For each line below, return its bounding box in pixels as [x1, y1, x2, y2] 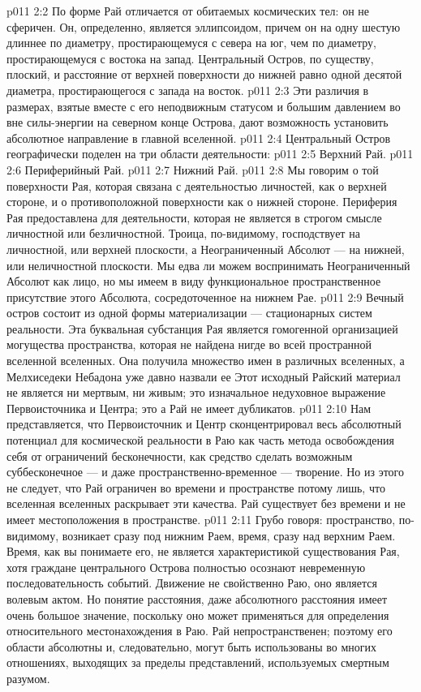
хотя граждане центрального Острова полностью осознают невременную [6, 558, 366, 575]
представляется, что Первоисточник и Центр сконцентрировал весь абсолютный [6, 415, 402, 432]
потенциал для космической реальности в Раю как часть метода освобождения [6, 432, 394, 449]
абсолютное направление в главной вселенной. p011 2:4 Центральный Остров [6, 129, 391, 146]
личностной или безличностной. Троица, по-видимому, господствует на [6, 225, 360, 242]
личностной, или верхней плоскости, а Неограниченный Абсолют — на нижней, [6, 240, 405, 257]
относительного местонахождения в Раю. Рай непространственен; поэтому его [6, 622, 393, 639]
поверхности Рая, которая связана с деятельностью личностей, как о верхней [6, 177, 387, 194]
